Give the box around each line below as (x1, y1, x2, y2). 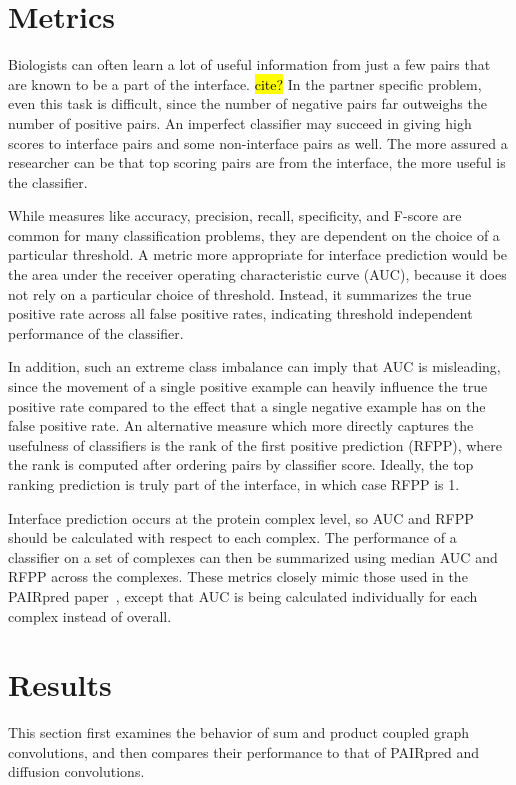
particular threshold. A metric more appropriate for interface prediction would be (8, 244, 508, 265)
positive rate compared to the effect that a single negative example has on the (8, 395, 486, 416)
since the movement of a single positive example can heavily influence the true (8, 376, 488, 397)
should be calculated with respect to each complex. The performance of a (8, 527, 457, 548)
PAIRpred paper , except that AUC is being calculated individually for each (8, 585, 478, 606)
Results (8, 664, 112, 705)
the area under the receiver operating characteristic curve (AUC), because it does (8, 264, 507, 285)
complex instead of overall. (8, 605, 172, 626)
